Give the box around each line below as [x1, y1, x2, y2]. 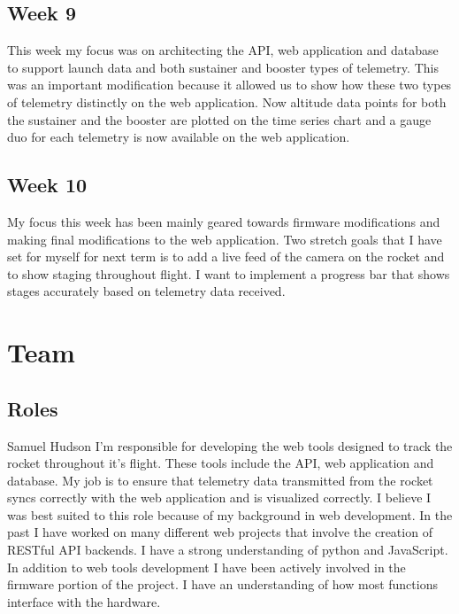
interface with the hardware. [7, 592, 161, 610]
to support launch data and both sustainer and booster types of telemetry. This [7, 58, 439, 76]
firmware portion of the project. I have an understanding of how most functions [7, 575, 438, 594]
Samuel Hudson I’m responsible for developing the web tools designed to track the [7, 436, 453, 455]
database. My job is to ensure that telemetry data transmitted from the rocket [7, 470, 433, 489]
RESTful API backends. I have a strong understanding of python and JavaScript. [7, 540, 448, 559]
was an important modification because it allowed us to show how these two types [7, 75, 452, 94]
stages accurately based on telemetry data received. [7, 282, 286, 300]
